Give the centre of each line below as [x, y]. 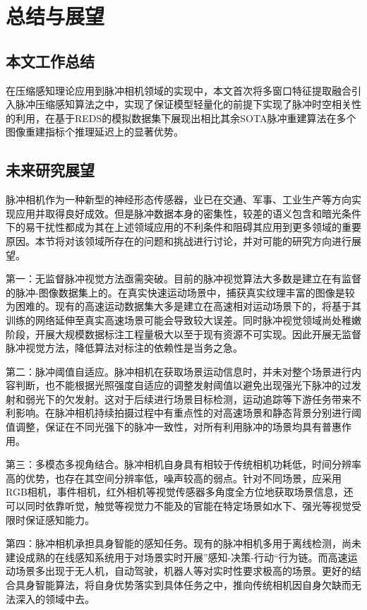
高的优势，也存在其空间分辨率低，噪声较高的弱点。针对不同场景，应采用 [174, 478]
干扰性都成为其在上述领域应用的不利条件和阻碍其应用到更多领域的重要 [198, 227]
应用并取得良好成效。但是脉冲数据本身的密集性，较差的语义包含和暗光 [178, 213]
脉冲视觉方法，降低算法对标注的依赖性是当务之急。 [124, 348]
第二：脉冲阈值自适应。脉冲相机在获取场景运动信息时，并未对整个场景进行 [179, 371]
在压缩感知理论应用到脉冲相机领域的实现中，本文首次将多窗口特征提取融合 [179, 90]
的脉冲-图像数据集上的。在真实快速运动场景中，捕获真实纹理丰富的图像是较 [180, 292]
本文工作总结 [50, 60]
